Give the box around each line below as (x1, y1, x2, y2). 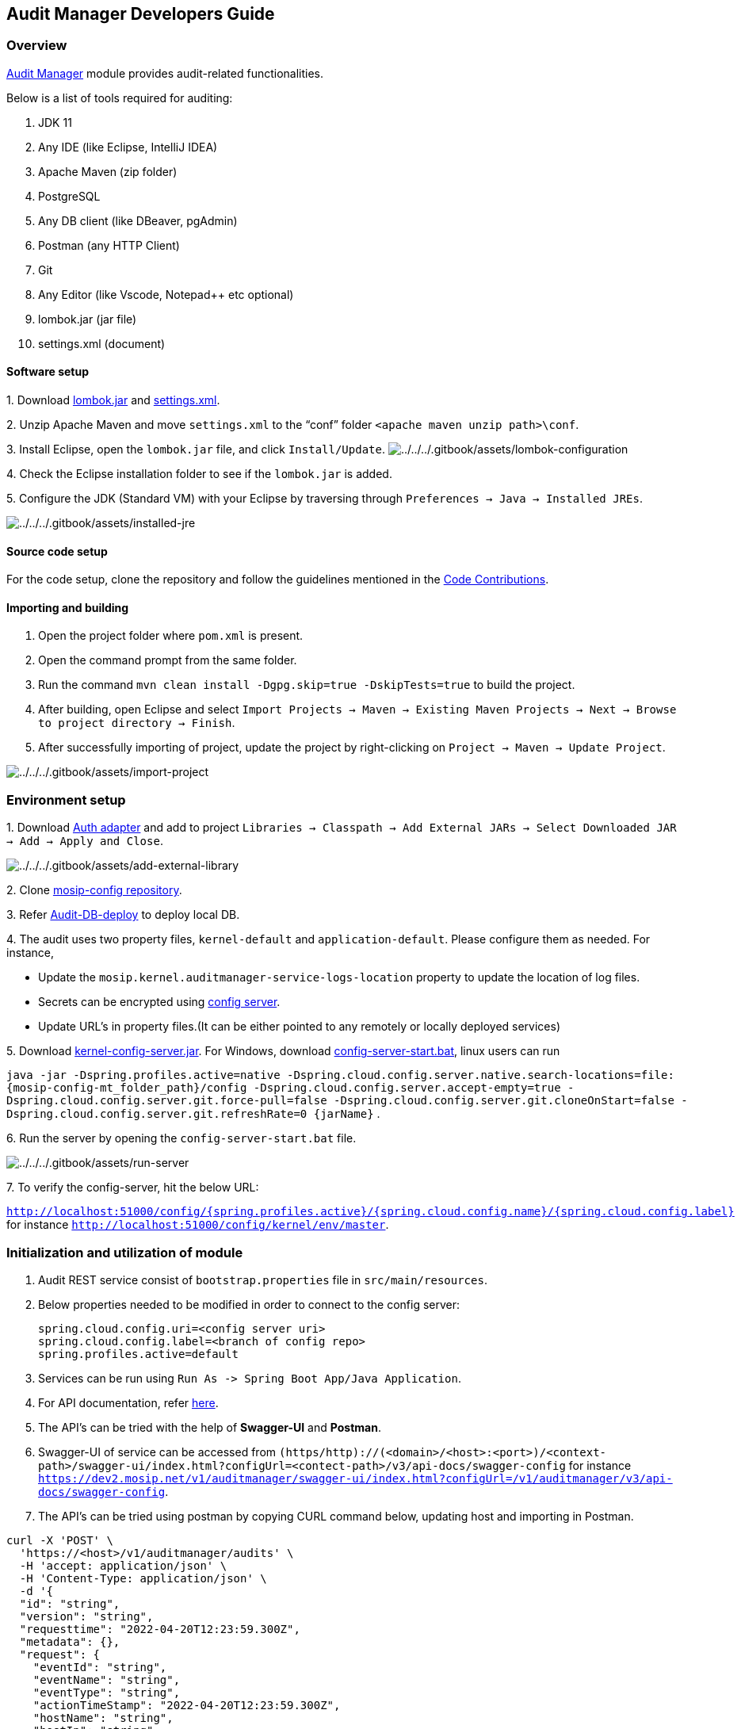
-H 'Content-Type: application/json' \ (19, 1571, 267, 1585)
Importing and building (6, 600, 129, 614)
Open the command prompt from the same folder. (38, 653, 297, 668)
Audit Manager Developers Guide (6, 4, 275, 24)
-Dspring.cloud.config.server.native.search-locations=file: (287, 1069, 674, 1082)
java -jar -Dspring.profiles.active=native (6, 1069, 281, 1082)
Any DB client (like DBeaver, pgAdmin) (38, 213, 238, 228)
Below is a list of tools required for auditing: (6, 90, 233, 105)
